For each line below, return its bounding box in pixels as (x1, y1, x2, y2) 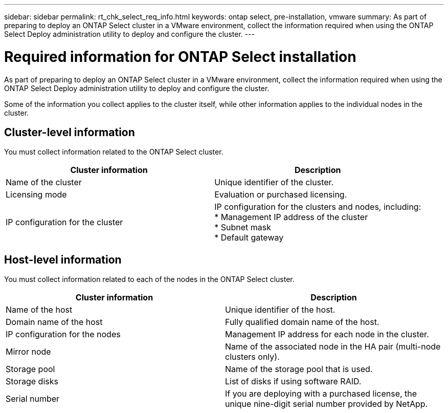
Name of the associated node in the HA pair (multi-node (225, 341, 441, 352)
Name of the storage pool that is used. (225, 364, 373, 375)
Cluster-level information (4, 125, 135, 139)
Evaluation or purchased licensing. (214, 189, 347, 200)
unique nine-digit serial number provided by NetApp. (225, 399, 428, 409)
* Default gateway (214, 232, 284, 243)
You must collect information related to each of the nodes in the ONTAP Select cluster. (4, 275, 295, 284)
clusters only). (225, 352, 280, 362)
